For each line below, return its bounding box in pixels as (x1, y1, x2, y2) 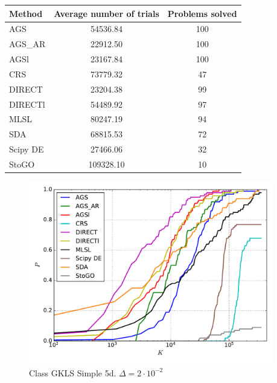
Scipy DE (9, 143, 44, 155)
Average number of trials (54, 7, 159, 19)
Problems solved (167, 7, 237, 19)
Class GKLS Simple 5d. (29, 366, 116, 379)
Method (9, 7, 43, 19)
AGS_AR (9, 38, 46, 50)
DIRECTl (9, 97, 45, 110)
